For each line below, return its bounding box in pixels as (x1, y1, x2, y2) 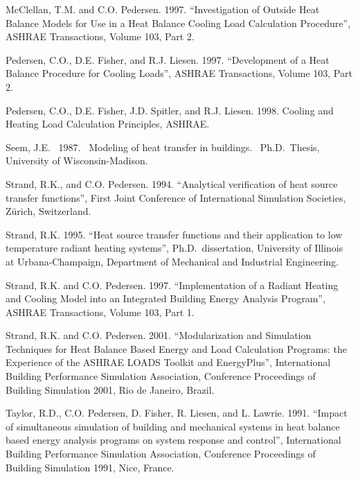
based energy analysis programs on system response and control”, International (6, 433, 341, 447)
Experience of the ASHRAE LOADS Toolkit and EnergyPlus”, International (6, 355, 331, 369)
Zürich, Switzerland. (6, 204, 91, 218)
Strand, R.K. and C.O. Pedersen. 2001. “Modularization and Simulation (6, 328, 312, 342)
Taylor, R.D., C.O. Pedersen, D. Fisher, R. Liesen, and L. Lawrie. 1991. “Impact (6, 406, 348, 420)
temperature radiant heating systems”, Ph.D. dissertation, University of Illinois (6, 241, 343, 255)
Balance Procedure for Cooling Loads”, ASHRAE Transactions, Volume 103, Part (6, 66, 352, 80)
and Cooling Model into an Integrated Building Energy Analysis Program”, (6, 291, 325, 306)
